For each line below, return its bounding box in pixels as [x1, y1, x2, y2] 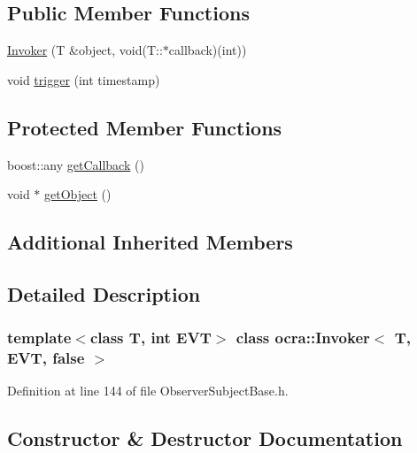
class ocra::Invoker [236, 326, 370, 349]
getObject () [44, 185, 112, 203]
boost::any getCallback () [7, 155, 144, 173]
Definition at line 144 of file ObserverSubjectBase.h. [7, 381, 289, 400]
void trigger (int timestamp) [7, 70, 160, 88]
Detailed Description [7, 280, 201, 307]
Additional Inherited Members [7, 228, 293, 256]
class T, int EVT [89, 326, 212, 349]
